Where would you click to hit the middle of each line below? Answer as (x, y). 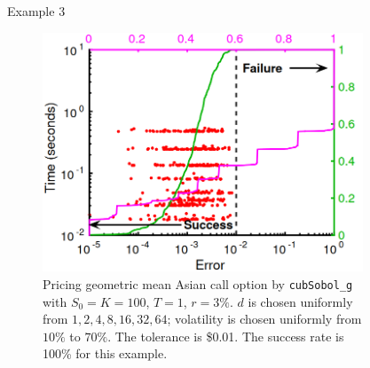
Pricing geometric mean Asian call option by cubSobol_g (198, 283)
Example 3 (36, 11)
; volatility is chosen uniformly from (264, 319)
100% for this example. (105, 353)
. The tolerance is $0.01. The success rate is (226, 336)
